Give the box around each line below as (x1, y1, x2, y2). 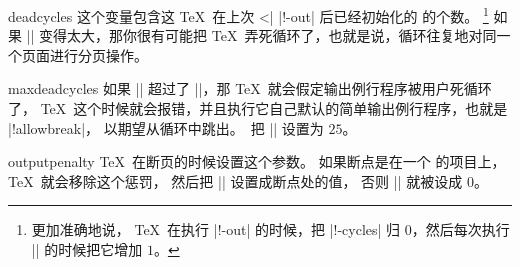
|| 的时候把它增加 (31, 239, 143, 259)
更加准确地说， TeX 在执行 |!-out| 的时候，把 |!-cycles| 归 (31, 219, 401, 240)
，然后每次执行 (411, 219, 510, 240)
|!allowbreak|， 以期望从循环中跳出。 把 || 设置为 (8, 117, 324, 138)
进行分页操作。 (49, 44, 148, 65)
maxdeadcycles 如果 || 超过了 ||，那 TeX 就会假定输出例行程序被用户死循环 (8, 78, 492, 99)
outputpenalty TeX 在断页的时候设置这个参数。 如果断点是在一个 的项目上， (8, 151, 506, 172)
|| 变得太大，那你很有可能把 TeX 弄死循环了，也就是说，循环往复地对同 (26, 25, 497, 46)
